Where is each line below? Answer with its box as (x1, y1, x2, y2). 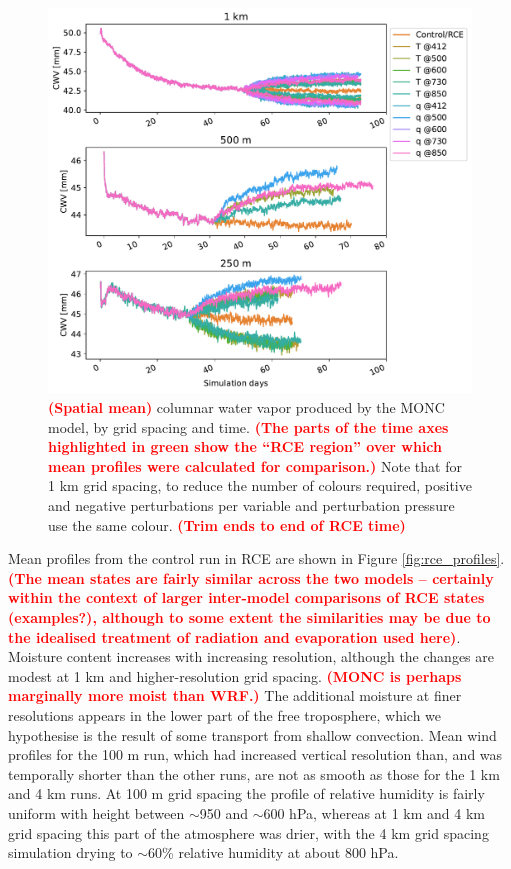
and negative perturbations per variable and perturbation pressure (48, 495, 455, 516)
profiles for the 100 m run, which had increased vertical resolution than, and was (8, 744, 503, 765)
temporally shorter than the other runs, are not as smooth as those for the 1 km (8, 763, 500, 784)
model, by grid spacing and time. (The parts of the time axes (48, 416, 449, 437)
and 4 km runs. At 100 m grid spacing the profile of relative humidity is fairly (8, 783, 485, 804)
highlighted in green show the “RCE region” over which (48, 436, 443, 457)
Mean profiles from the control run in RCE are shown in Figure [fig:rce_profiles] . (8, 548, 505, 569)
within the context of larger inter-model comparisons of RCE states (8, 587, 485, 608)
